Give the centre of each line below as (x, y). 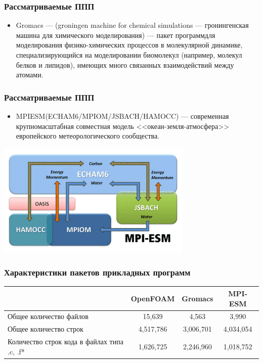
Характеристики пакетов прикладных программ (97, 272)
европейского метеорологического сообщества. (88, 136)
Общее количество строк (46, 329)
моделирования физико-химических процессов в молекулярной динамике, (129, 45)
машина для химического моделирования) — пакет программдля (116, 35)
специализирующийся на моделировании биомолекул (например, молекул (129, 55)
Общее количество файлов (48, 316)
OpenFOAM (153, 298)
